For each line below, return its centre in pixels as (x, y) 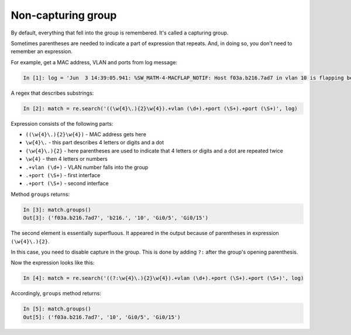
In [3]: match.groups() (57, 210)
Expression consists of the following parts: (62, 123)
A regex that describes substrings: (52, 93)
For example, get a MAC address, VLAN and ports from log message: (94, 62)
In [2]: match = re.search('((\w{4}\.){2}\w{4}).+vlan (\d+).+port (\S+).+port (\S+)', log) (160, 108)
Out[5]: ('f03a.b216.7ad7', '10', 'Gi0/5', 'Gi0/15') (102, 317)
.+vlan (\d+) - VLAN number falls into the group (87, 167)
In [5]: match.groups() (57, 309)
